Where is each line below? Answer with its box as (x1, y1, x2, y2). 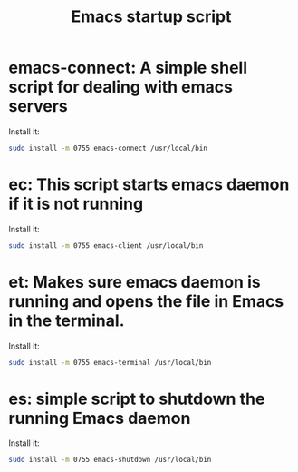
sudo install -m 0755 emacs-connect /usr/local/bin (8, 143, 207, 152)
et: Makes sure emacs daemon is (8, 271, 261, 292)
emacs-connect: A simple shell (8, 57, 248, 78)
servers (8, 96, 69, 117)
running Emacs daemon (8, 408, 191, 428)
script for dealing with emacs (8, 77, 233, 97)
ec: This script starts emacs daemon (8, 174, 290, 194)
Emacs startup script (71, 6, 232, 27)
